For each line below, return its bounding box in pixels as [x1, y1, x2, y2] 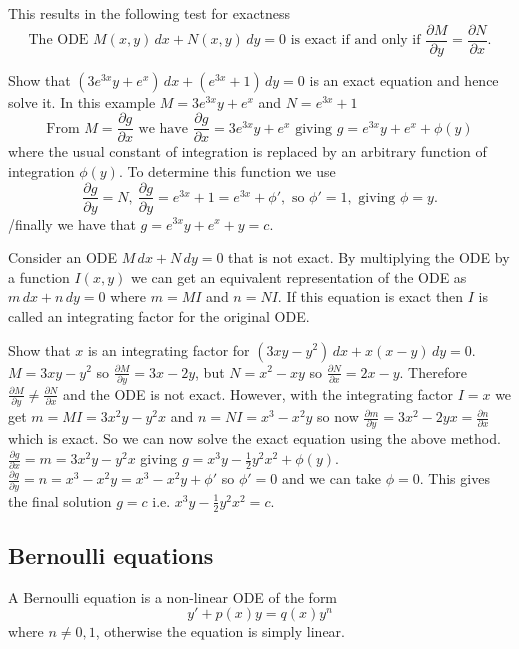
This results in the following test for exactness [8, 3, 291, 23]
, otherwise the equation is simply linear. [95, 621, 345, 642]
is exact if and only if [290, 33, 421, 48]
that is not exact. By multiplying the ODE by [228, 247, 510, 268]
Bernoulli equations [8, 539, 214, 570]
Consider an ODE [8, 247, 118, 268]
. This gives [419, 468, 490, 489]
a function [8, 266, 70, 287]
